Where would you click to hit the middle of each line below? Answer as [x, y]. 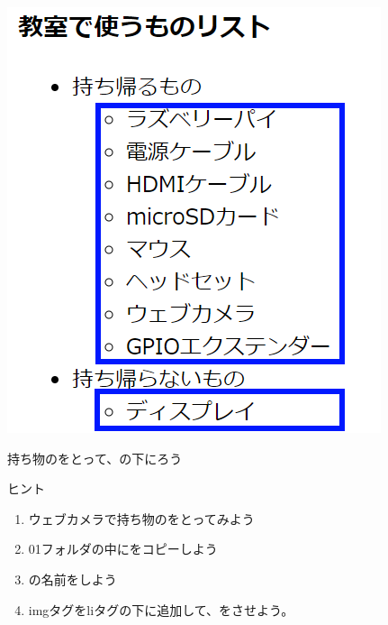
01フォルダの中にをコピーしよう [123, 549]
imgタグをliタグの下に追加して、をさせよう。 [161, 609]
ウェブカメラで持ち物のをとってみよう [141, 518]
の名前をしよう [72, 579]
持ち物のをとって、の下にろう [95, 458]
